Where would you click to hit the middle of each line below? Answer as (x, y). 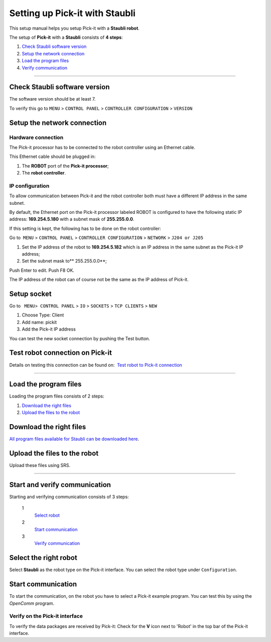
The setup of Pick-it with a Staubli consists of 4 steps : (66, 37)
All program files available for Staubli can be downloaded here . (74, 439)
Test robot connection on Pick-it (61, 353)
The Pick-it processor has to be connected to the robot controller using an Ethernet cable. (102, 147)
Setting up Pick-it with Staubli (72, 13)
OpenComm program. (32, 603)
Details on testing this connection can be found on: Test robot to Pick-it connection (96, 365)
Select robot (47, 515)
